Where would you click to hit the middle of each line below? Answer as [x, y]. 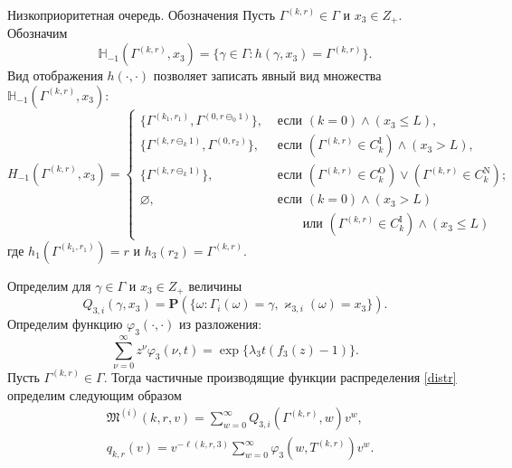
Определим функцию [65, 323]
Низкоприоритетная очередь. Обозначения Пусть [142, 14]
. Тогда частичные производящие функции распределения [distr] [280, 376]
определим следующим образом [95, 394]
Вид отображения [55, 75]
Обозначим [38, 33]
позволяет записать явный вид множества [267, 75]
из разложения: [221, 323]
